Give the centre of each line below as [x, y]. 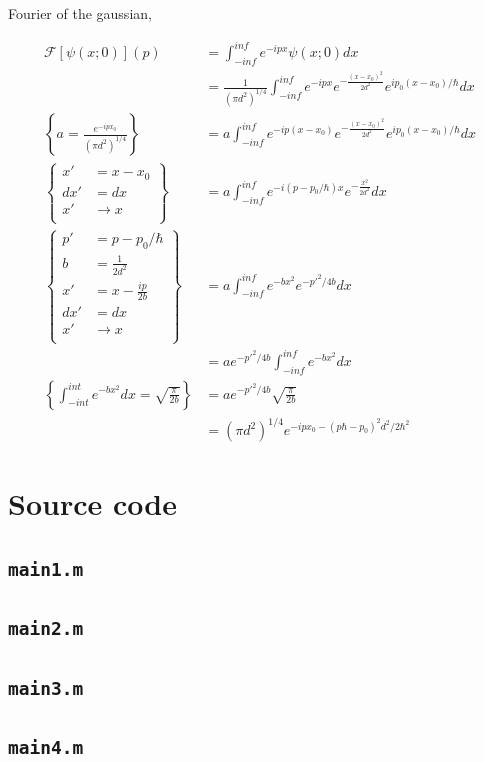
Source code [92, 503]
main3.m [46, 688]
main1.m [46, 569]
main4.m [46, 747]
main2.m [46, 629]
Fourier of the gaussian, [80, 13]
